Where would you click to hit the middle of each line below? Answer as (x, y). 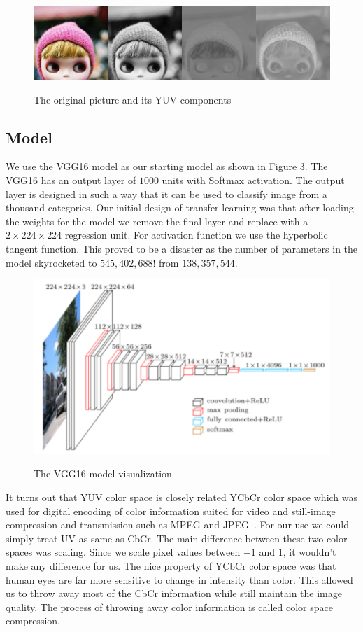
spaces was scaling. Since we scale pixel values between (123, 552)
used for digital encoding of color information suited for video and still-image (171, 511)
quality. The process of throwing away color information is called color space (169, 606)
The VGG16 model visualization (103, 473)
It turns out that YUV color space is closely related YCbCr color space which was (182, 497)
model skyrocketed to (51, 262)
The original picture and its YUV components (133, 99)
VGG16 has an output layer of (71, 180)
